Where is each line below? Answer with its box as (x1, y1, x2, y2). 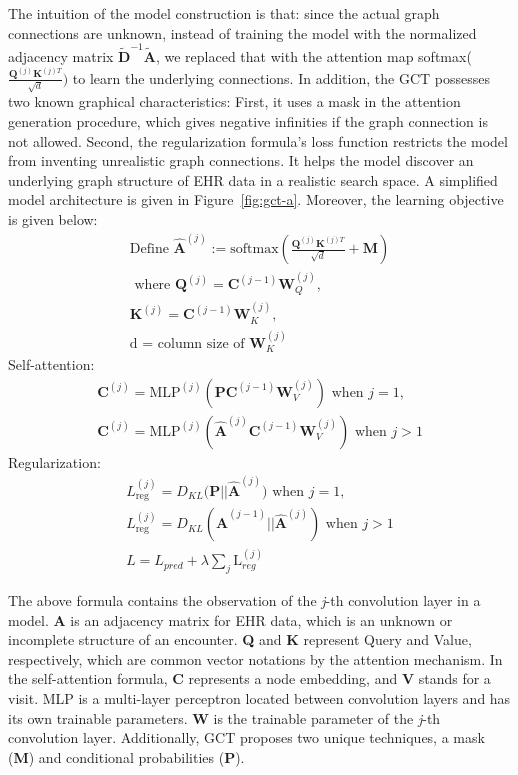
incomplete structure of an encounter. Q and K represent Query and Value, (8, 629, 472, 650)
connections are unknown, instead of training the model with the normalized (8, 22, 477, 43)
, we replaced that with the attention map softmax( (155, 45, 472, 66)
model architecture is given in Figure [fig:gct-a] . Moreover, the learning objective (8, 189, 504, 210)
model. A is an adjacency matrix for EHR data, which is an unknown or (8, 609, 453, 630)
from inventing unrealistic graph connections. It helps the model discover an (8, 150, 474, 171)
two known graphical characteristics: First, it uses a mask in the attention (8, 91, 461, 112)
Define (129, 242, 169, 257)
